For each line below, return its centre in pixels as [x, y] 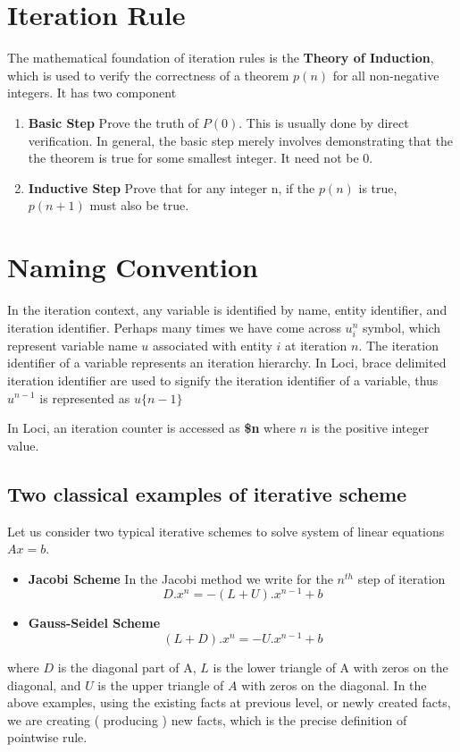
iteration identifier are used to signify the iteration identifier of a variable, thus [223, 380]
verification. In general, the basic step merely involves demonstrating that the [241, 140]
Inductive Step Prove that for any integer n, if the [171, 187]
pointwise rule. [47, 737]
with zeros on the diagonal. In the [334, 684]
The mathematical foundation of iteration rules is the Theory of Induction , [221, 58]
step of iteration [401, 578]
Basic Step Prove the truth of [113, 122]
